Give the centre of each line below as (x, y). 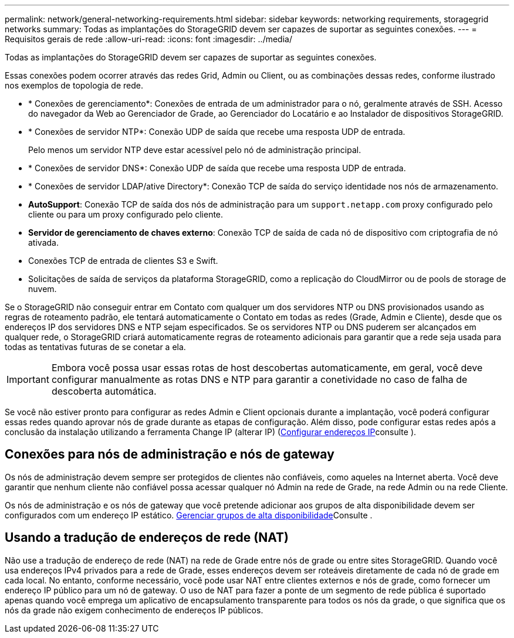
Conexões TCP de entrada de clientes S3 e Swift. (123, 261)
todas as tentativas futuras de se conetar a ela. (95, 347)
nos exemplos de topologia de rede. (74, 85)
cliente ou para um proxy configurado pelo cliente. (126, 214)
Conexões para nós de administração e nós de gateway (170, 454)
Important (28, 379)
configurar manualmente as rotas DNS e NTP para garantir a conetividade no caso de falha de (259, 379)
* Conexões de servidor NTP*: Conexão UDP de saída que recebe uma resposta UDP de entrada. (217, 132)
